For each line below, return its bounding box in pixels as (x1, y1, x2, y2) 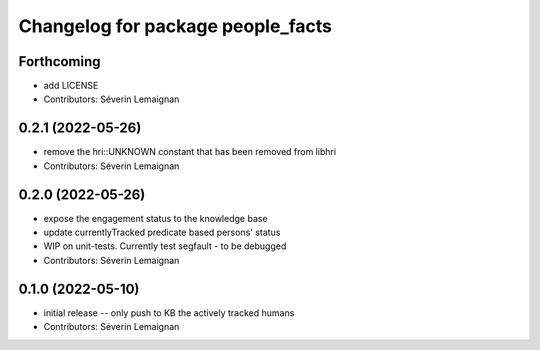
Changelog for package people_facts (18, 15, 332, 37)
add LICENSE (43, 80, 99, 92)
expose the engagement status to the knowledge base (43, 212, 269, 224)
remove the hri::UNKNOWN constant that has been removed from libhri (43, 146, 337, 158)
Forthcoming (18, 53, 101, 70)
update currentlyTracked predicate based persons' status (43, 226, 281, 239)
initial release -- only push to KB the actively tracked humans (43, 306, 295, 319)
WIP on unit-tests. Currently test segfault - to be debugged (43, 240, 287, 252)
